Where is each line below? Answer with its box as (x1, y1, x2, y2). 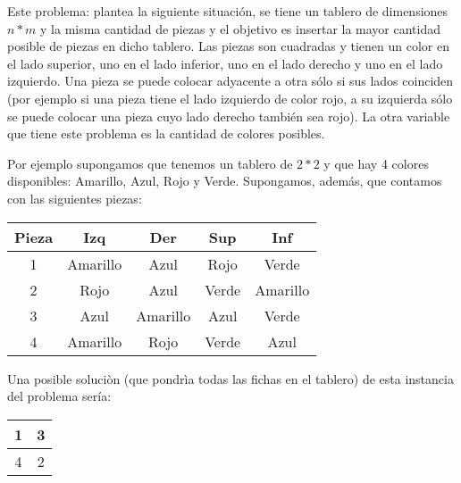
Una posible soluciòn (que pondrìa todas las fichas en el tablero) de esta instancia (7, 369, 454, 387)
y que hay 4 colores (323, 154, 429, 172)
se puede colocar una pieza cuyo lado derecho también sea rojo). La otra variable (7, 106, 450, 125)
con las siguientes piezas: (7, 188, 142, 207)
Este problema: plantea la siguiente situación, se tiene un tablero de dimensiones (7, 2, 448, 20)
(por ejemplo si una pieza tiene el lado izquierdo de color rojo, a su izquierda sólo (7, 88, 453, 107)
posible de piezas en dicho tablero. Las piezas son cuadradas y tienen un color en (7, 37, 450, 55)
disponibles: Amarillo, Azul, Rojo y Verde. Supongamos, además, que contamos (7, 171, 442, 190)
